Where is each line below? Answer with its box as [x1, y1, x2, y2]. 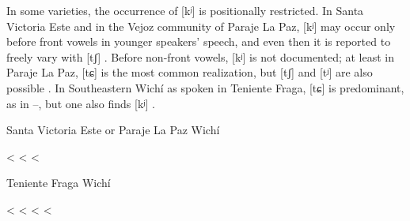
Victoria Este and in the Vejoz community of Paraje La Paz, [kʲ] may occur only [6, 17, 396, 34]
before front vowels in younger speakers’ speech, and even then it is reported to [6, 33, 391, 50]
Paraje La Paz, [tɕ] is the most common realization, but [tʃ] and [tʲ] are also [6, 64, 373, 81]
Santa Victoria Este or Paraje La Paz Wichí [6, 122, 220, 138]
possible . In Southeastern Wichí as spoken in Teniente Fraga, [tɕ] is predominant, [6, 79, 404, 96]
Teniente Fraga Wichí [6, 174, 111, 191]
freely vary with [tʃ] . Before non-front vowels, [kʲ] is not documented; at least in [6, 48, 395, 65]
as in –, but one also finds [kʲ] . [6, 95, 155, 111]
